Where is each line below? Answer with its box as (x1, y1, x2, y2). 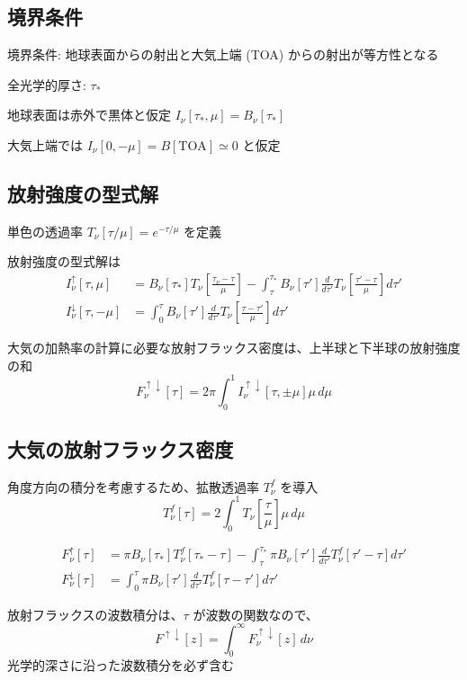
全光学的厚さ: (7, 75, 86, 94)
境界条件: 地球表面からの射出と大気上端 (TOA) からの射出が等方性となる (7, 45, 439, 64)
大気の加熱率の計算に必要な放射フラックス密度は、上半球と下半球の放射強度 (7, 338, 461, 357)
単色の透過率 (7, 221, 83, 240)
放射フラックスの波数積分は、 (7, 604, 184, 623)
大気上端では (7, 135, 83, 154)
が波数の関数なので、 (193, 604, 319, 623)
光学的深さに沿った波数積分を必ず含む (7, 656, 234, 675)
